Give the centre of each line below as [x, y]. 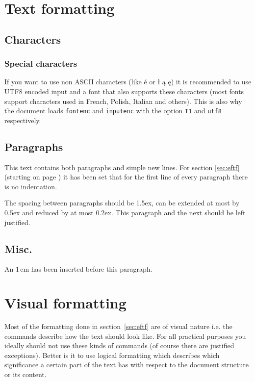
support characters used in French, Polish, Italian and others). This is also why [123, 101]
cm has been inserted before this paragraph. [86, 269]
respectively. [23, 120]
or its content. [25, 374]
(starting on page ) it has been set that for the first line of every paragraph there [126, 177]
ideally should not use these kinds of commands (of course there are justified [119, 345]
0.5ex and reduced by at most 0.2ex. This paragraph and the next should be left [125, 212]
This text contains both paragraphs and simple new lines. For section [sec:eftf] [122, 167]
